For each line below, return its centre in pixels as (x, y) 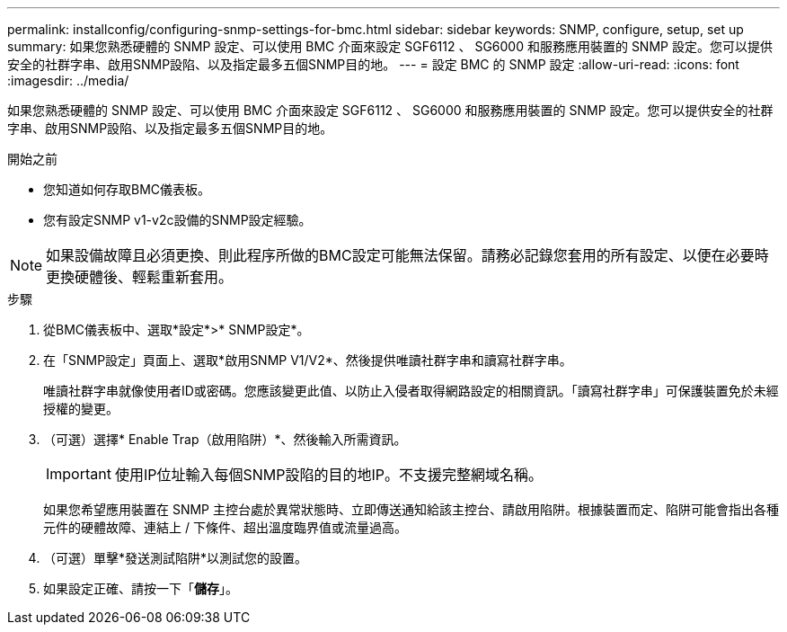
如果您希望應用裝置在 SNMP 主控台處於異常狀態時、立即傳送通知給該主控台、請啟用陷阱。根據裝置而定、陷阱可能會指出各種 (411, 509)
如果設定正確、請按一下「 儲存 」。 (141, 588)
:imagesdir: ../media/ (68, 80)
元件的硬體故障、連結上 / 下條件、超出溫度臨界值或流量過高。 (225, 527)
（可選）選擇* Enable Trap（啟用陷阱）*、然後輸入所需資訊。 (225, 439)
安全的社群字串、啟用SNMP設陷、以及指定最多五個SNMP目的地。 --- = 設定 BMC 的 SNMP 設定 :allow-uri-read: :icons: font (373, 64)
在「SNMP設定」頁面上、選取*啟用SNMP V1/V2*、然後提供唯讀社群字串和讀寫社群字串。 (308, 360)
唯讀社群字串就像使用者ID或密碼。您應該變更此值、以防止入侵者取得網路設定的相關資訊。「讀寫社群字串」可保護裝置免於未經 (411, 391)
